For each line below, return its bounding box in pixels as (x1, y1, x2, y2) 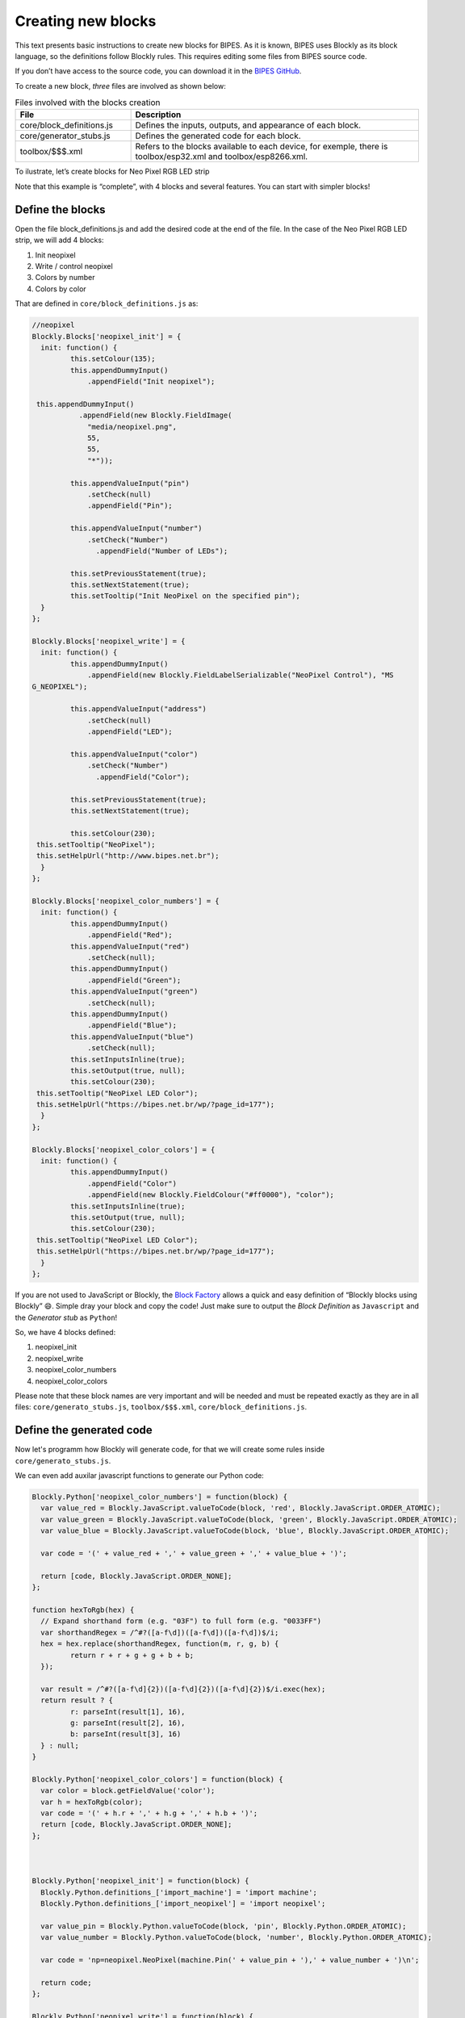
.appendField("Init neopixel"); (87, 377, 216, 387)
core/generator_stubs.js (19, 130, 111, 141)
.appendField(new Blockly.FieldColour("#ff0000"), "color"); (87, 1191, 335, 1199)
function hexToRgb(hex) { (31, 1606, 135, 1614)
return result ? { (40, 1696, 113, 1705)
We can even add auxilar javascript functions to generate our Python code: (15, 1471, 264, 1480)
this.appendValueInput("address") (69, 705, 207, 714)
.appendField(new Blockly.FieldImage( (78, 411, 232, 420)
